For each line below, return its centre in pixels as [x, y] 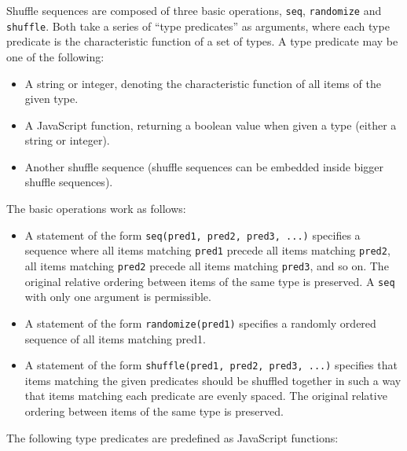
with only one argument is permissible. [118, 297]
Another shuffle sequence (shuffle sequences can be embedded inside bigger [204, 166]
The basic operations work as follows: [96, 209]
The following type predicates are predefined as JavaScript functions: [172, 437]
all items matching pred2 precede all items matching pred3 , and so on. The [207, 265]
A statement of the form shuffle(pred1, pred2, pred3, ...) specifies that [211, 365]
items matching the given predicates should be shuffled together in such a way [213, 380]
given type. [51, 99]
